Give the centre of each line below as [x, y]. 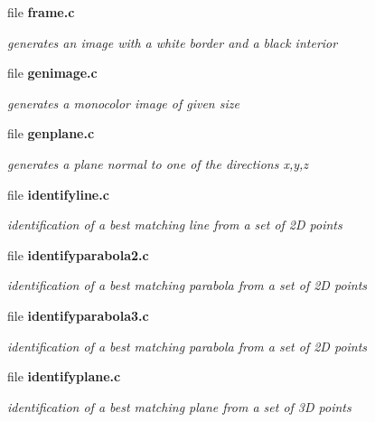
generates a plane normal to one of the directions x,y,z [158, 163]
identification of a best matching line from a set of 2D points [175, 225]
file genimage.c [52, 73]
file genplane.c [51, 133]
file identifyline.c [58, 194]
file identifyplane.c [64, 376]
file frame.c [41, 12]
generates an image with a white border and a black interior [173, 42]
